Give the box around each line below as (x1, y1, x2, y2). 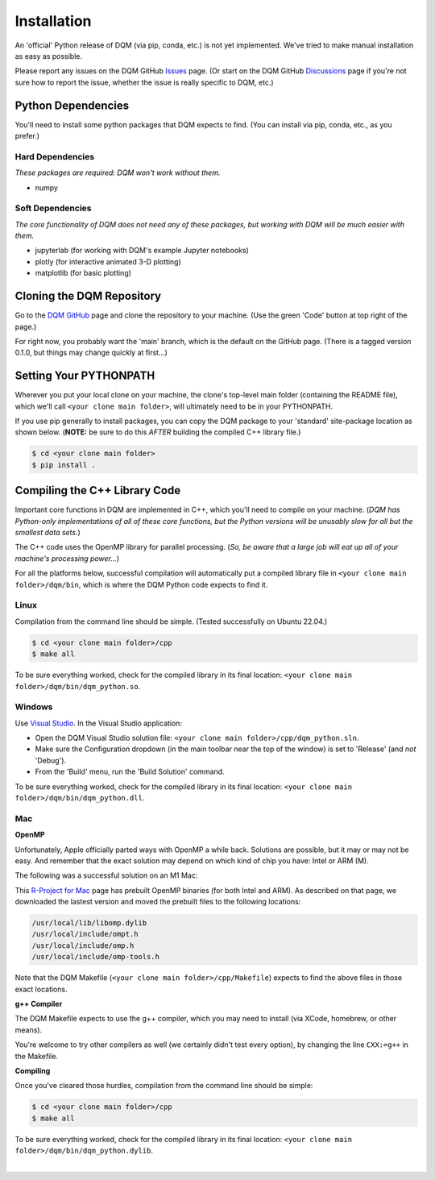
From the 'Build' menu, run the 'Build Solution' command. (35, 767, 225, 777)
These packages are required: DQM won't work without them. (14, 168, 221, 177)
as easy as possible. (14, 51, 83, 60)
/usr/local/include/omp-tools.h (31, 952, 160, 962)
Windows (14, 701, 53, 713)
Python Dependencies (14, 98, 129, 112)
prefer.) (14, 131, 40, 141)
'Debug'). (35, 755, 67, 765)
